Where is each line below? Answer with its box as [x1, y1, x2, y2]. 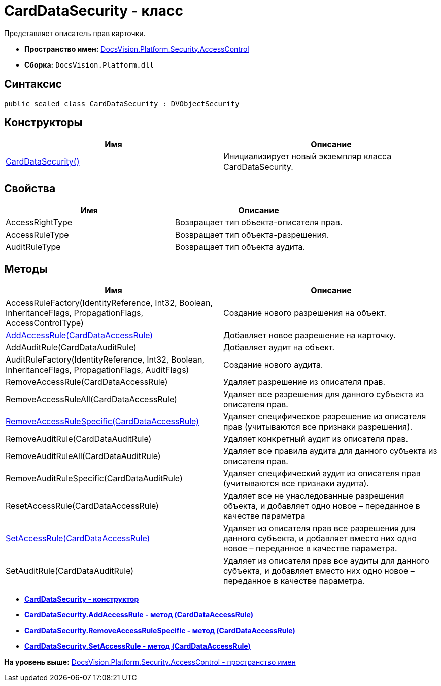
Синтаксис [4, 78, 62, 91]
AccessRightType [6, 217, 73, 228]
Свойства [4, 182, 56, 195]
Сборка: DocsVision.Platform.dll [24, 60, 154, 69]
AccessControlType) [6, 318, 84, 329]
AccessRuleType [6, 230, 69, 240]
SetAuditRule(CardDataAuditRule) [6, 566, 134, 576]
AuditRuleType [6, 242, 61, 252]
